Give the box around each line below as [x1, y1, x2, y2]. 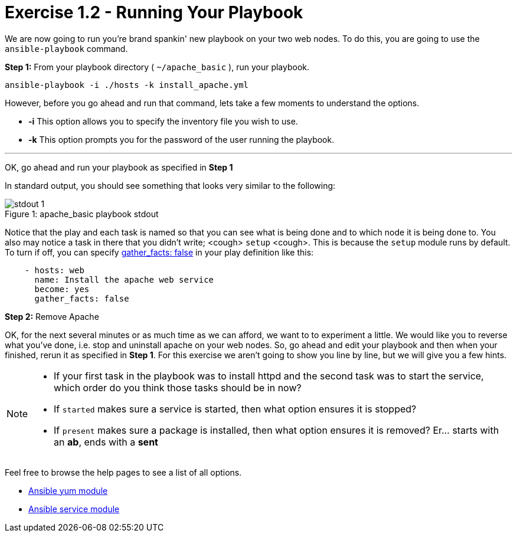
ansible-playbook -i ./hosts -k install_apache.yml [5, 80, 249, 90]
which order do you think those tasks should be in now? [54, 381, 302, 394]
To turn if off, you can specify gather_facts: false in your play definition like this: [5, 247, 314, 257]
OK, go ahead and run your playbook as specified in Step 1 [5, 162, 233, 172]
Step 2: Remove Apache [5, 311, 99, 322]
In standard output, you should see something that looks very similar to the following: [5, 180, 336, 191]
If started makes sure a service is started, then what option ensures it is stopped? [54, 402, 417, 415]
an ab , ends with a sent [54, 436, 158, 448]
